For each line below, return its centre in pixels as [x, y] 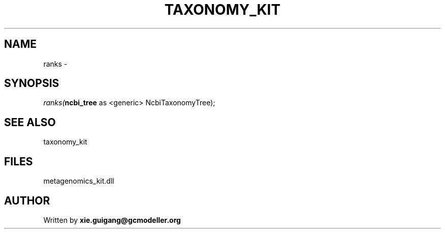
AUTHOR [27, 200]
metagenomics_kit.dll [79, 181]
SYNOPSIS [32, 83]
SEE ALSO [30, 122]
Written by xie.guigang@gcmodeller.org [112, 220]
